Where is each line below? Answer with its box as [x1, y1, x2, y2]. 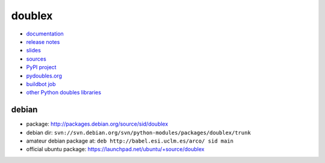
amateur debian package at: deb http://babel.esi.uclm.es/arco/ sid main [26, 137, 234, 144]
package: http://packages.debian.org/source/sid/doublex [26, 120, 169, 128]
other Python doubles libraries [26, 89, 102, 96]
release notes [26, 38, 60, 45]
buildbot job [26, 80, 57, 87]
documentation [26, 30, 64, 37]
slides [26, 47, 42, 54]
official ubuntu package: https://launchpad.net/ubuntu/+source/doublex [26, 146, 205, 153]
